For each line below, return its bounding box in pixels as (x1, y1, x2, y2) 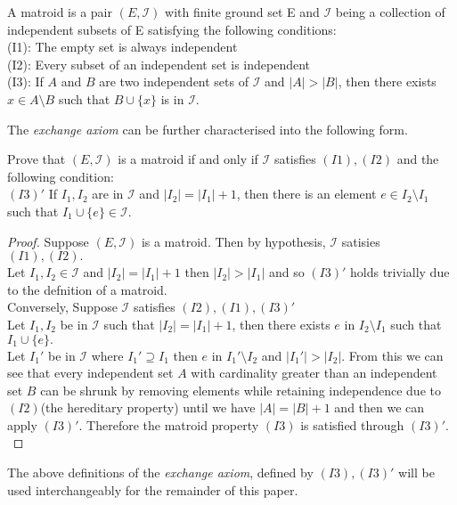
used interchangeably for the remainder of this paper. (7, 480, 298, 499)
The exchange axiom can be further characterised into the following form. (7, 119, 408, 138)
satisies (341, 232, 380, 250)
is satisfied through (300, 415, 404, 434)
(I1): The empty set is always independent (7, 37, 238, 56)
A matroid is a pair (7, 3, 112, 20)
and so (268, 263, 305, 281)
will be (398, 463, 435, 482)
